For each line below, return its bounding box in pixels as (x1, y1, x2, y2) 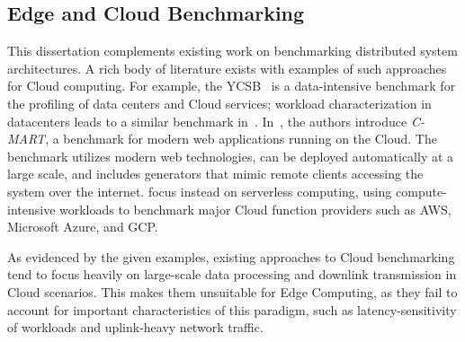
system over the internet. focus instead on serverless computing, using (7, 181, 392, 200)
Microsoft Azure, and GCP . (7, 217, 158, 236)
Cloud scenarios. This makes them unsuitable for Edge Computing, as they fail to (7, 282, 458, 301)
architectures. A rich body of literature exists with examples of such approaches (7, 58, 447, 77)
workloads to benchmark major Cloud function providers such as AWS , (59, 199, 452, 218)
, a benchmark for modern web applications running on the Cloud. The (45, 129, 437, 148)
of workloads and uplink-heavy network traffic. (7, 318, 264, 337)
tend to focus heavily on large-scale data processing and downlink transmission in (7, 265, 457, 284)
